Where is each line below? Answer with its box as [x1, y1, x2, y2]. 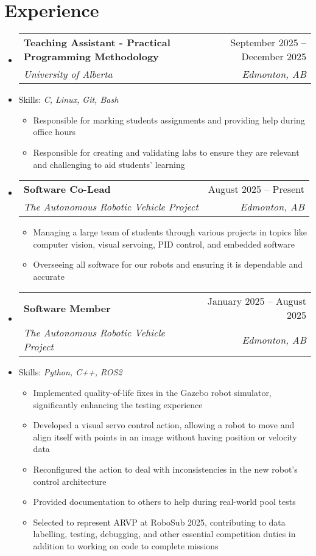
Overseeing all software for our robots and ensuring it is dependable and [33, 258, 303, 271]
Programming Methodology [23, 49, 159, 64]
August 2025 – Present [208, 182, 304, 196]
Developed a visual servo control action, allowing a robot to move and [33, 419, 295, 431]
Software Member [23, 301, 111, 315]
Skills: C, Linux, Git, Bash [18, 93, 119, 106]
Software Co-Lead [23, 182, 111, 196]
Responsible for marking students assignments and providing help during [33, 113, 305, 126]
